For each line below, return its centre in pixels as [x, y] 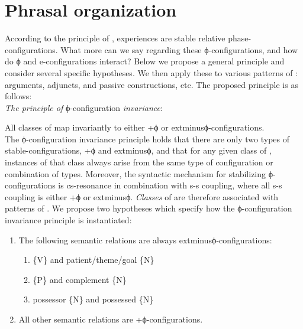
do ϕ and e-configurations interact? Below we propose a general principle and [145, 61]
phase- [240, 38]
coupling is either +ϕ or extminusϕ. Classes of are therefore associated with [142, 196]
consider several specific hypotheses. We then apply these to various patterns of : [151, 72]
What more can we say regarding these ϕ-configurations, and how [179, 49]
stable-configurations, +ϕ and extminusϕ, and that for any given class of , [138, 150]
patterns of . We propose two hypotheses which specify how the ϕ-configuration [149, 208]
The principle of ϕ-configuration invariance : [84, 107]
